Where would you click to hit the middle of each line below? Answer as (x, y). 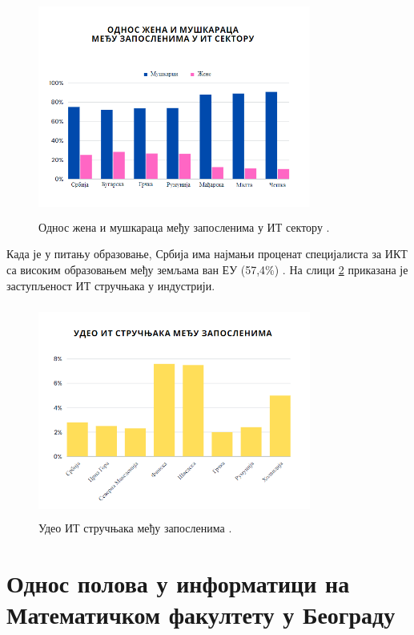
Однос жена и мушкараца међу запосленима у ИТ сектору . (184, 226)
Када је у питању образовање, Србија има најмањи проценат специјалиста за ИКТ (207, 254)
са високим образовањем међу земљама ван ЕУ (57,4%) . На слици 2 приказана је (207, 269)
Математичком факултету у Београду (201, 615)
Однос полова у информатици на (178, 583)
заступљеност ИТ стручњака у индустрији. (111, 285)
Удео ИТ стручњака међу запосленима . (135, 528)
